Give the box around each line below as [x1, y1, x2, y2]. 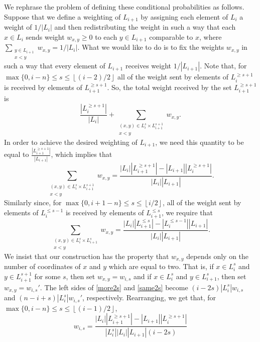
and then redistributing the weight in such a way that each [54, 22, 236, 32]
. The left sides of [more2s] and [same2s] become [40, 282, 188, 292]
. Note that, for [200, 60, 247, 71]
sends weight [26, 31, 65, 42]
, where [199, 31, 222, 42]
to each [95, 31, 117, 42]
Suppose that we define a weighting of [4, 11, 121, 22]
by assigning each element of [141, 11, 228, 22]
